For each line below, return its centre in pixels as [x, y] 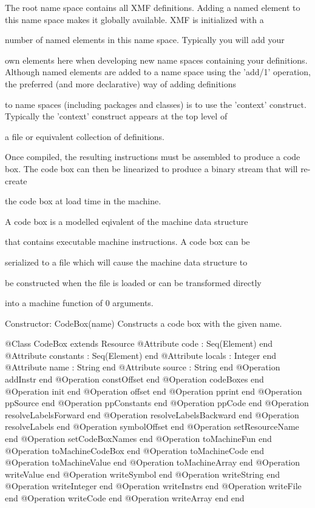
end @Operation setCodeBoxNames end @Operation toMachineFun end [138, 439]
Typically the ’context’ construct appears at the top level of [116, 116]
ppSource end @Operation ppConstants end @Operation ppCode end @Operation [157, 403]
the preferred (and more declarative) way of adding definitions [121, 83]
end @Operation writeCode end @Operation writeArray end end [125, 498]
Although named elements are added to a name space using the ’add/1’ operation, [158, 72]
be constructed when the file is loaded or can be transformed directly [133, 282]
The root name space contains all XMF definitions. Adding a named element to [153, 7]
